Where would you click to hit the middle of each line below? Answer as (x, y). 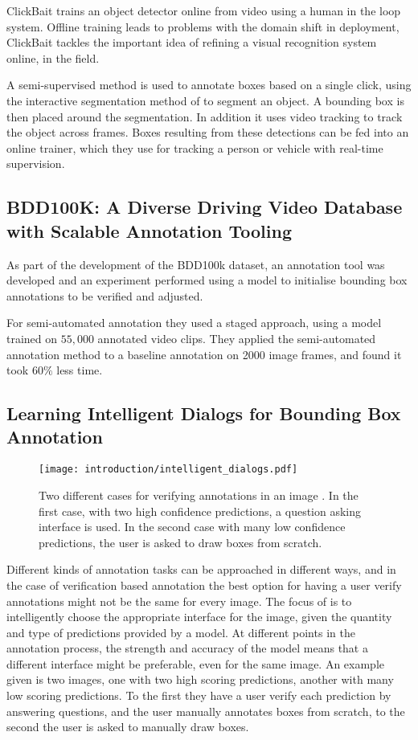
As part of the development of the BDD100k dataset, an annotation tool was (196, 264)
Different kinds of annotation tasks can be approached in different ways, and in (201, 569)
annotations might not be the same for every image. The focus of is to (179, 601)
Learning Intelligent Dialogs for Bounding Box (204, 413)
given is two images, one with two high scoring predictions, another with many (200, 679)
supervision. (36, 164)
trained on (32, 338)
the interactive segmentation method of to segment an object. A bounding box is (205, 100)
